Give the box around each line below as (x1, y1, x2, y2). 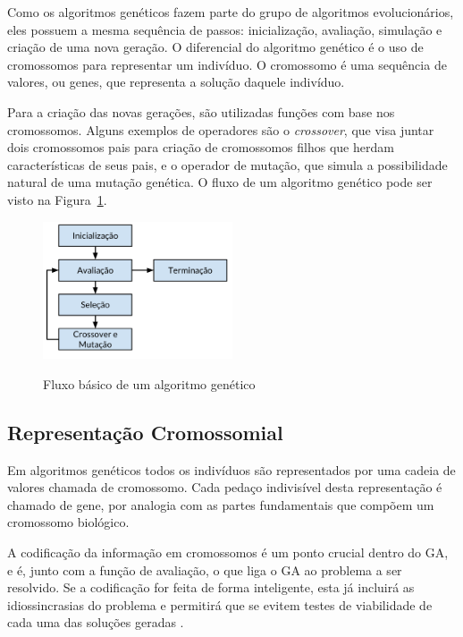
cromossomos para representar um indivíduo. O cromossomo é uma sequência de (7, 55, 447, 73)
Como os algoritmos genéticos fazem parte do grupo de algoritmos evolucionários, (7, 3, 454, 21)
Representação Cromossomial (7, 418, 283, 446)
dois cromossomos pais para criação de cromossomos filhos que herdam (7, 138, 394, 157)
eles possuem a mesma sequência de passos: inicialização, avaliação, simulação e (7, 20, 442, 38)
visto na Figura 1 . (7, 190, 107, 208)
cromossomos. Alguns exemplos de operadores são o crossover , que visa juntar (7, 120, 434, 139)
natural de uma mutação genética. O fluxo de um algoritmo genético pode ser (7, 173, 433, 191)
